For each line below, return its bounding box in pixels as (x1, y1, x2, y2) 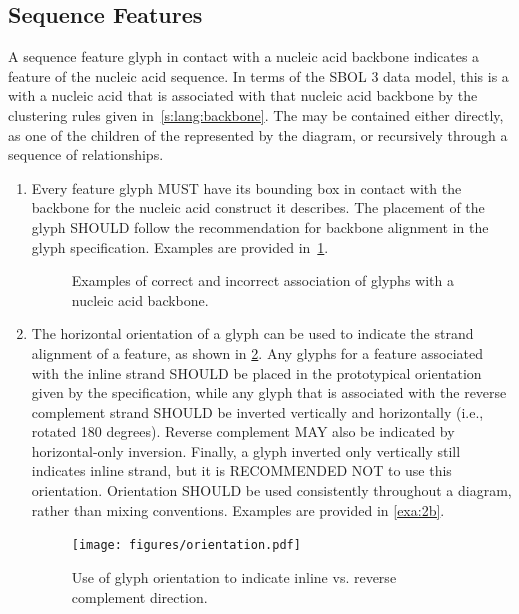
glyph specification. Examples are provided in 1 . (31, 236, 329, 257)
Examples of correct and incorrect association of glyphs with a (71, 270, 454, 291)
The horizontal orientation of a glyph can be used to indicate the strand (31, 323, 474, 344)
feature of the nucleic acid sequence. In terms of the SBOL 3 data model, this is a (8, 65, 509, 86)
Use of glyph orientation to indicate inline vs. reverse (71, 566, 397, 587)
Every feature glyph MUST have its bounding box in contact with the (31, 177, 462, 198)
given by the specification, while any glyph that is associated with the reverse (31, 382, 507, 403)
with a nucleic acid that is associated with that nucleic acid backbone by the (8, 85, 478, 106)
